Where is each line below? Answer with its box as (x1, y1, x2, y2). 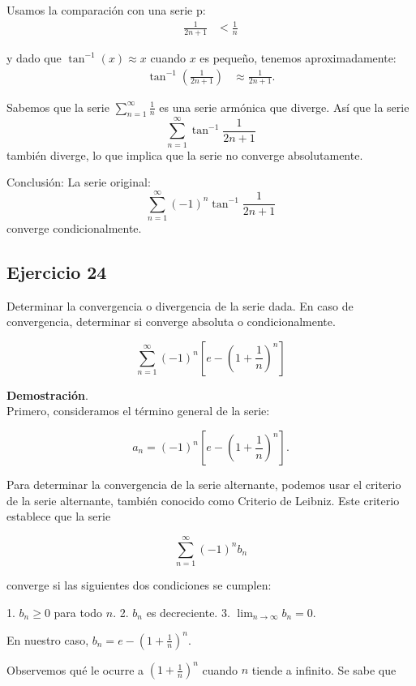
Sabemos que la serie (6, 98, 109, 115)
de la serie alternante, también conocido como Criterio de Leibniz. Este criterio (6, 491, 400, 508)
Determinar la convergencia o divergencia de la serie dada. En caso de (6, 297, 354, 314)
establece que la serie (6, 508, 111, 525)
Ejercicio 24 (6, 259, 107, 284)
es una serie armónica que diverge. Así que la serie (159, 98, 410, 115)
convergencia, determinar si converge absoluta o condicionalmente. (6, 313, 336, 330)
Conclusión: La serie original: (6, 174, 151, 191)
